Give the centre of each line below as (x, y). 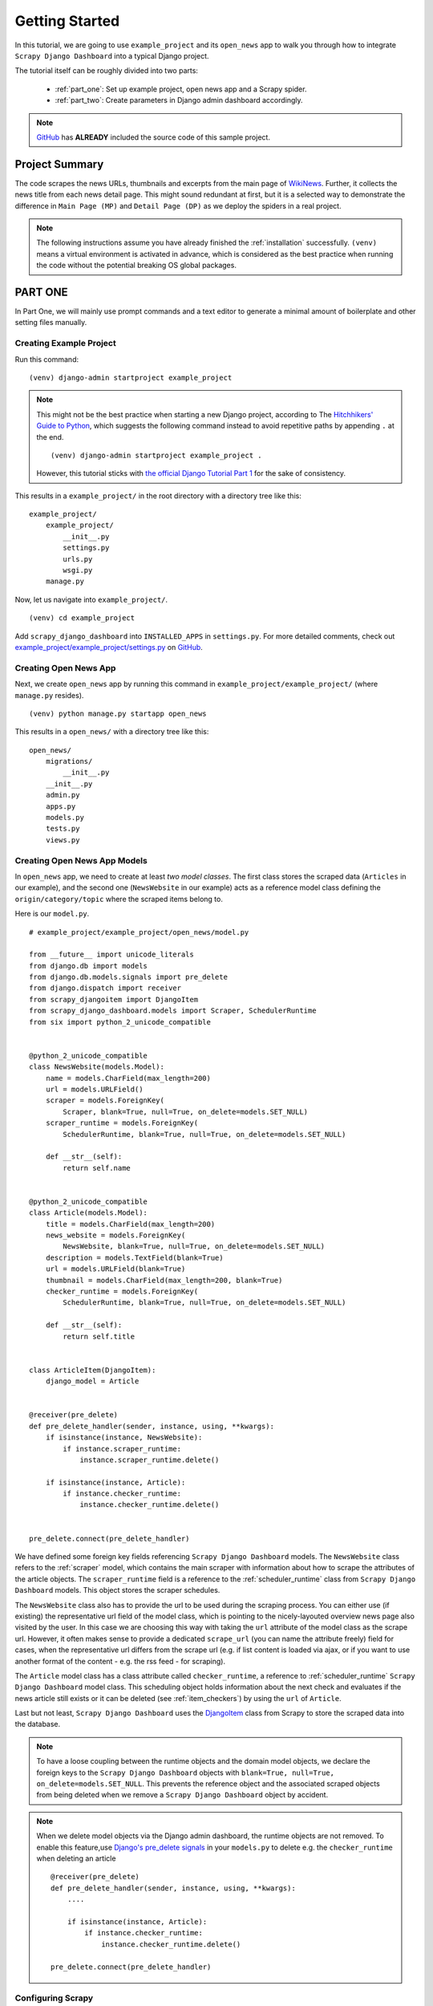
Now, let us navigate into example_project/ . (91, 599)
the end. (50, 437)
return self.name (97, 1168)
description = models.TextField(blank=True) (134, 1257)
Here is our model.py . (52, 914)
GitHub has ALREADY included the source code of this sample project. (153, 137)
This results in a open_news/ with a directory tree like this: (112, 732)
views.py (63, 840)
